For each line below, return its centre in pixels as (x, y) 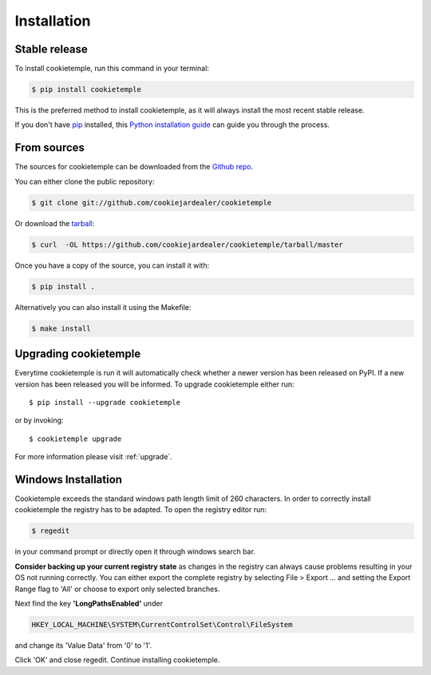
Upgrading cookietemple (78, 354)
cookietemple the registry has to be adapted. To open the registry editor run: (141, 510)
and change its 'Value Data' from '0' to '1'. (83, 645)
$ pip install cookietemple (86, 89)
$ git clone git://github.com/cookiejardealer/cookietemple (152, 202)
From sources (50, 148)
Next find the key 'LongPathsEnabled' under (89, 603)
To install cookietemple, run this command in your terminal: (112, 69)
